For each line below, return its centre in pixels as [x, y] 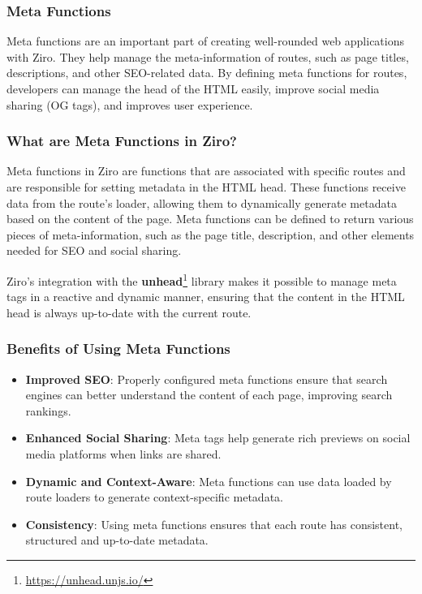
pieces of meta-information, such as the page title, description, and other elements [211, 234]
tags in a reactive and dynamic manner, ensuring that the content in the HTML [206, 297]
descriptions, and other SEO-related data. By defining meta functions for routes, [207, 73]
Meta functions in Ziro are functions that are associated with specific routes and [206, 171]
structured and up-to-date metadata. [117, 540]
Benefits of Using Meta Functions [118, 349]
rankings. [48, 410]
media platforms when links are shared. [123, 454]
